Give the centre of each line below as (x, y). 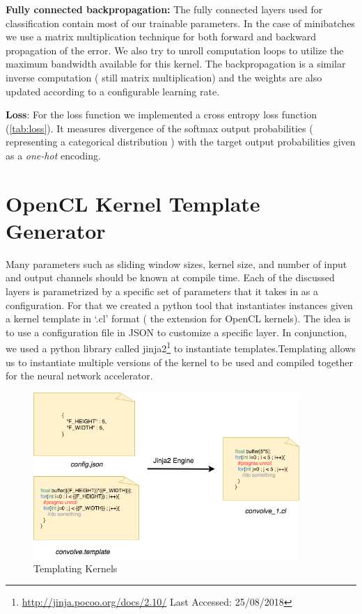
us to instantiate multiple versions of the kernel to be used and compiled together (180, 362)
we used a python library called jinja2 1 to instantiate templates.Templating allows (181, 347)
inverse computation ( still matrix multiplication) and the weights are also (164, 77)
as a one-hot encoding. (53, 155)
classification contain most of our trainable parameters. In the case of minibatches (180, 23)
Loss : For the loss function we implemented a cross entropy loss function (161, 115)
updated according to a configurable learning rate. (113, 91)
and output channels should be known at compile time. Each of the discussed (170, 277)
